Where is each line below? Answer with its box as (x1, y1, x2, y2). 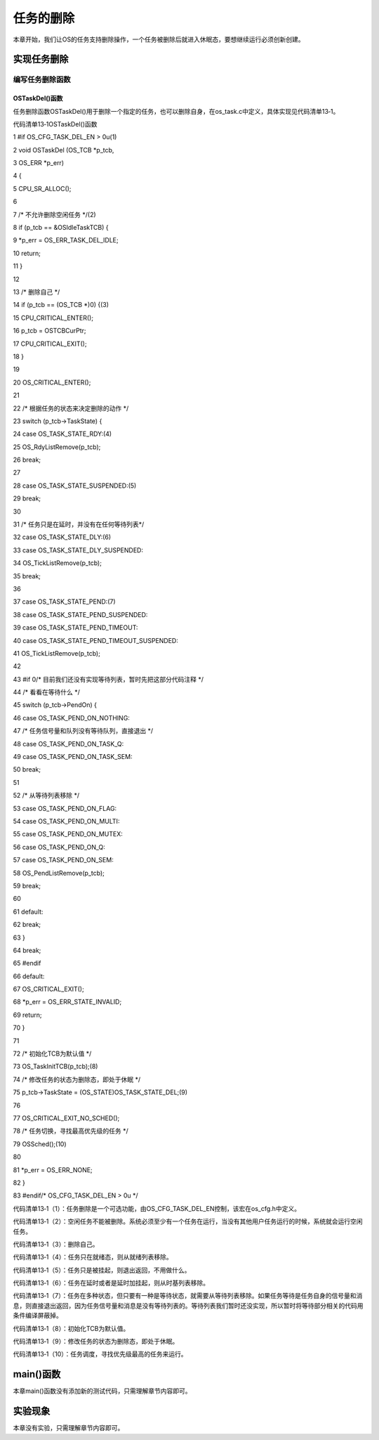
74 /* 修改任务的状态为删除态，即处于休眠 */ (13, 1075, 141, 1084)
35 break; (13, 571, 41, 580)
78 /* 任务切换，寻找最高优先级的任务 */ (13, 1127, 129, 1135)
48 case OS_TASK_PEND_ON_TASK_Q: (13, 739, 124, 748)
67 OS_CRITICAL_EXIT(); (13, 985, 84, 994)
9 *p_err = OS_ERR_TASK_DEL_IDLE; (13, 236, 119, 245)
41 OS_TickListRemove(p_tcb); (13, 649, 101, 657)
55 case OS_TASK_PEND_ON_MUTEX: (13, 830, 123, 838)
